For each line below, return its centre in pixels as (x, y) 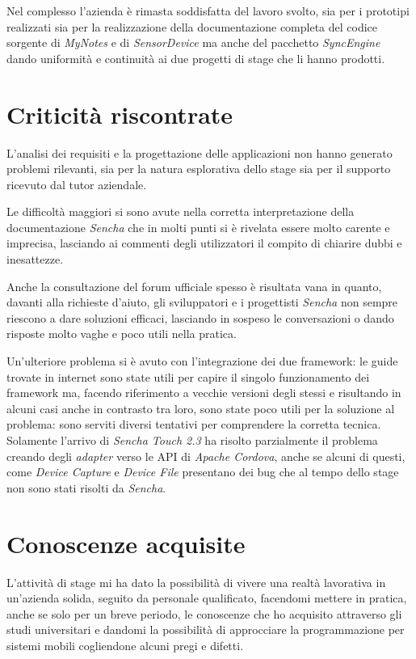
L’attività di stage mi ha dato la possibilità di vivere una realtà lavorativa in (196, 582)
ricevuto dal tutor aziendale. (77, 184)
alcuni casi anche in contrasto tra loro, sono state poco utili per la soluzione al (201, 408)
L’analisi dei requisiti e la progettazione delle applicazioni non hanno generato (200, 152)
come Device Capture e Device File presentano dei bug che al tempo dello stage (203, 472)
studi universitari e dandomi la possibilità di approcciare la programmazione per (206, 629)
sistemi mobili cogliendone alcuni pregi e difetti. (125, 645)
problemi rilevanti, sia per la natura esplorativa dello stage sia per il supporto (199, 169)
